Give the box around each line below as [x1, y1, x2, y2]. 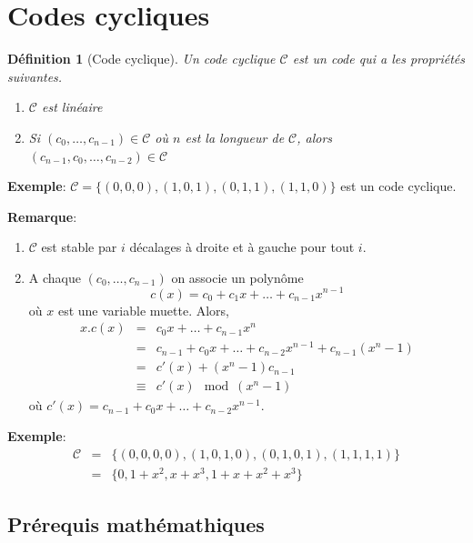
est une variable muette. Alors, [57, 300, 229, 319]
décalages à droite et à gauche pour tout [129, 237, 355, 256]
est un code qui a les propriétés [292, 49, 466, 68]
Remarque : [7, 206, 77, 226]
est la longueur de [185, 127, 285, 146]
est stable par [41, 237, 117, 256]
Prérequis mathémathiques [7, 510, 265, 538]
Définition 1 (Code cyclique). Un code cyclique [7, 49, 276, 68]
